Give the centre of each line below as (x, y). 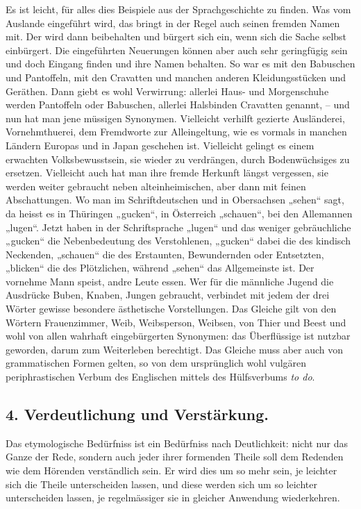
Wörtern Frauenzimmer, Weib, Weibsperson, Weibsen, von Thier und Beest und (176, 322)
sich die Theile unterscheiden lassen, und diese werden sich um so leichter (161, 484)
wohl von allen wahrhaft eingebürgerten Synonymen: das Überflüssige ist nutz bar (178, 336)
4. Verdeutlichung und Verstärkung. (137, 414)
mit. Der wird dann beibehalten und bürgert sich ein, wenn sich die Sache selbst (176, 36)
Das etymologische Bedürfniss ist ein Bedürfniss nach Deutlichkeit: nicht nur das (177, 443)
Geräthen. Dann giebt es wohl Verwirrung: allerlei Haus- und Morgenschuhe (167, 91)
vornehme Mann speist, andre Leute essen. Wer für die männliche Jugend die (170, 281)
